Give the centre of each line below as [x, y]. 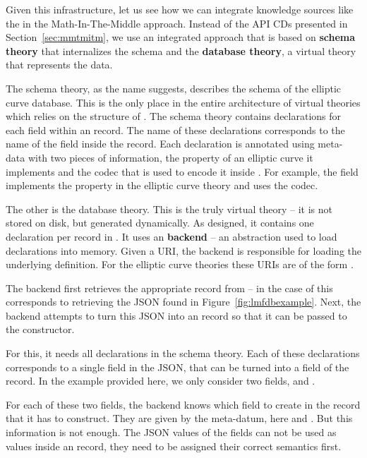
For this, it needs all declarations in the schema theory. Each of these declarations [183, 353]
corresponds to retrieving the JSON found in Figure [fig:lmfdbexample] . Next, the [183, 302]
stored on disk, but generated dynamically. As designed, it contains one [160, 223]
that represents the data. [59, 65]
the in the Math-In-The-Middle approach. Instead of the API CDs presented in [177, 23]
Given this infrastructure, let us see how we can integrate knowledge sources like [180, 9]
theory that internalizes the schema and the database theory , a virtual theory [181, 50]
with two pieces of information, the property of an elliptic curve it [170, 157]
